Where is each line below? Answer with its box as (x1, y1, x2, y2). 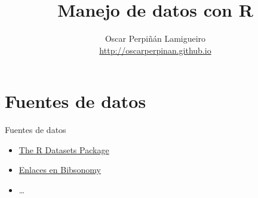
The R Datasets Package (19, 143, 109, 156)
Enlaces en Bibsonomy (19, 163, 101, 176)
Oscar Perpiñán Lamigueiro (105, 32, 206, 45)
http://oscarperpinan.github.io (99, 44, 211, 56)
